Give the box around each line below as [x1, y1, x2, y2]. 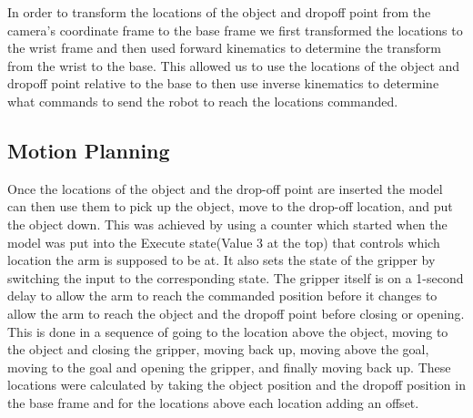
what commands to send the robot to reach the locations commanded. [7, 91, 398, 110]
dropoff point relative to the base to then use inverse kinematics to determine [7, 74, 439, 93]
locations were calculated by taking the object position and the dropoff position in [7, 375, 466, 394]
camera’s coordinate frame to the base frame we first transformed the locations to [7, 20, 463, 39]
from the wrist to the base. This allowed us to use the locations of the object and [7, 56, 460, 75]
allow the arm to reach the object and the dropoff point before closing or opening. [7, 303, 465, 322]
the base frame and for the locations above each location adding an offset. [7, 393, 419, 412]
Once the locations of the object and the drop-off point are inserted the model [7, 178, 443, 198]
